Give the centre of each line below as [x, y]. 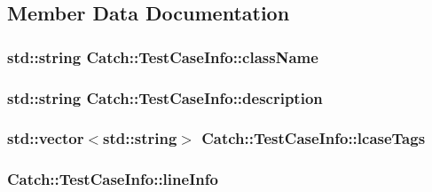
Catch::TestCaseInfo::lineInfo [113, 179]
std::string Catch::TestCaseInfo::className [163, 56]
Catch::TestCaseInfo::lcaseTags [314, 138]
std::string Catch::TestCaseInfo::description [165, 97]
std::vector [46, 138]
